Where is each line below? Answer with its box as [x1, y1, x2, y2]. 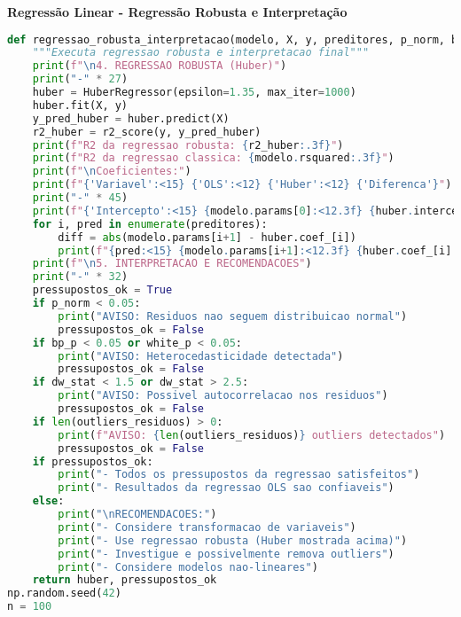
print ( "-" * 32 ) [32, 270, 129, 284]
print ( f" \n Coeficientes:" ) [32, 165, 191, 178]
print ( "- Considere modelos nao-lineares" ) [58, 560, 318, 574]
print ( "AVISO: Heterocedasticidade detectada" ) [58, 349, 344, 363]
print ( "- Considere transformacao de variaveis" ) [58, 520, 356, 534]
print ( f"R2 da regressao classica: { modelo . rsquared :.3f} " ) [32, 152, 395, 165]
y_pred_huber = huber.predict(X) [32, 112, 230, 125]
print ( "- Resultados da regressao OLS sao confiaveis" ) [58, 481, 395, 495]
